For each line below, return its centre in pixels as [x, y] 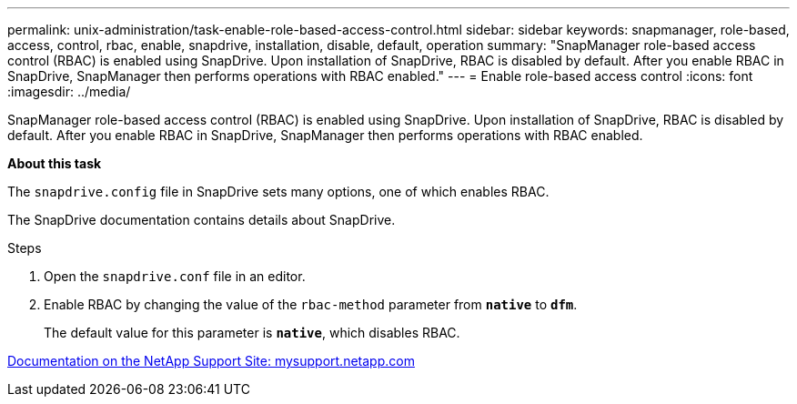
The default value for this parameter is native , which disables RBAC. [252, 333]
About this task [55, 163]
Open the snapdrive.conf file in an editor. [175, 276]
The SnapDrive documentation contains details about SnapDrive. [202, 220]
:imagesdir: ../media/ [69, 91]
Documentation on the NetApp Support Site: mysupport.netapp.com [211, 361]
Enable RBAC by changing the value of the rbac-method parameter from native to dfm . [311, 304]
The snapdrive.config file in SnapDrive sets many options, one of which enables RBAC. [278, 192]
